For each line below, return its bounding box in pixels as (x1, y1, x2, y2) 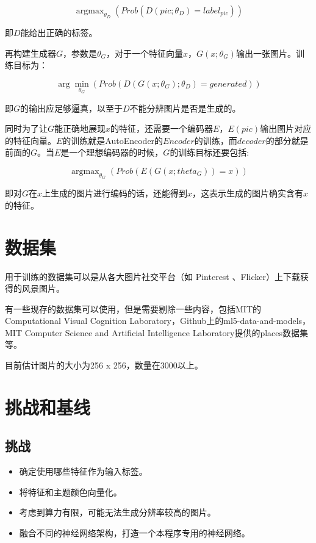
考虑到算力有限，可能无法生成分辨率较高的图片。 (19, 506, 216, 519)
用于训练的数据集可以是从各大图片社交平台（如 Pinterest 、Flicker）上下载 (5, 270, 300, 282)
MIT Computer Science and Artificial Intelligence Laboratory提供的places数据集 (5, 326, 309, 339)
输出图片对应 (260, 122, 312, 135)
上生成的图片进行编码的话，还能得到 (42, 187, 188, 200)
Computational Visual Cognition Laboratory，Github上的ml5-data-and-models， (5, 314, 311, 327)
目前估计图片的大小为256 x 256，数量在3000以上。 (5, 359, 203, 372)
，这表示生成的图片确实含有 (192, 187, 304, 200)
